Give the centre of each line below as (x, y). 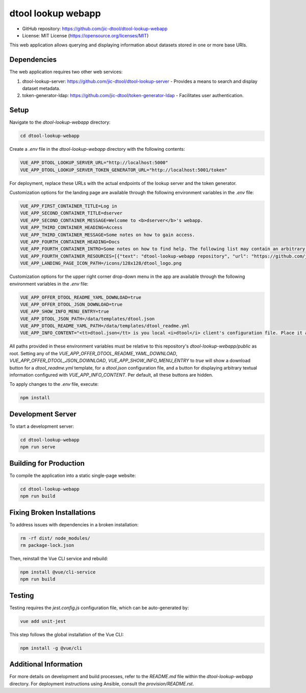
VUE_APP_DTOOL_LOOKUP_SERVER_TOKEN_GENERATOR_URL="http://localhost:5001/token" (124, 170)
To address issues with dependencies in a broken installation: (74, 524)
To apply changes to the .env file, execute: (54, 384)
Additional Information (46, 664)
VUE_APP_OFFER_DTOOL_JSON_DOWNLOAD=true (71, 304)
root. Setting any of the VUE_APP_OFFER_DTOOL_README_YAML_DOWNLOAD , (94, 353)
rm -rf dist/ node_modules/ (55, 538)
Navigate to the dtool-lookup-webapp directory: (60, 122)
